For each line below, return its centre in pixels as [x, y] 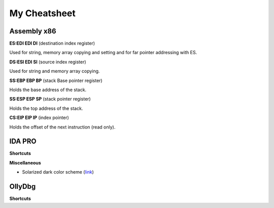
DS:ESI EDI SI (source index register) [48, 62]
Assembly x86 [33, 31]
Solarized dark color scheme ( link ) [58, 172]
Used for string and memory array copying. [55, 71]
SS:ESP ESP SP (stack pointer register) [50, 99]
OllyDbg [23, 186]
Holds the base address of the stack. [48, 90]
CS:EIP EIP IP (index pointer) [39, 118]
